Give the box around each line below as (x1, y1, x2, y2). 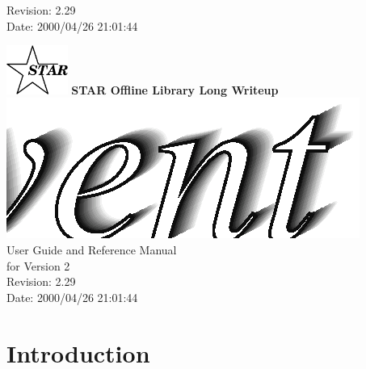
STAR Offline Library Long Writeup (71, 81, 279, 98)
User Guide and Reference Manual (6, 241, 177, 258)
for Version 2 (6, 257, 70, 274)
